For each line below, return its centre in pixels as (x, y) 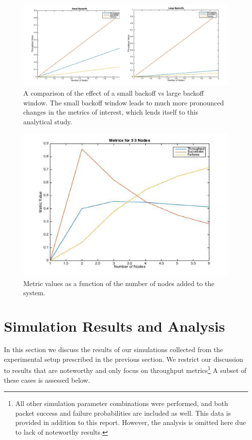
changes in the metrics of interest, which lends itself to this (111, 112)
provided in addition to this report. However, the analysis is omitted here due (131, 422)
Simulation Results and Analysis (115, 326)
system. (34, 293)
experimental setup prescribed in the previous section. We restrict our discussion (124, 359)
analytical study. (48, 121)
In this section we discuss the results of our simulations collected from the (114, 349)
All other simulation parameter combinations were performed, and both (122, 403)
